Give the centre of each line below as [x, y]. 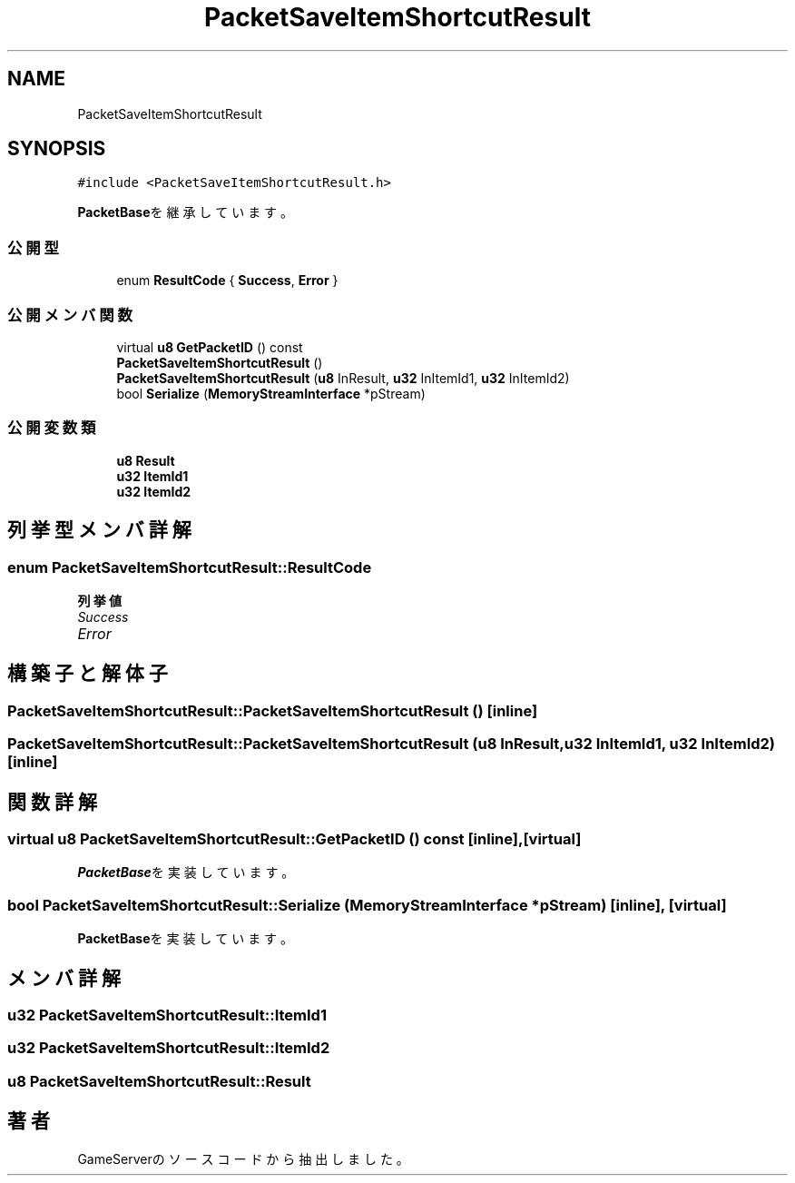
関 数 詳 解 [52, 802]
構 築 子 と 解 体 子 [88, 674]
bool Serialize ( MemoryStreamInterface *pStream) [271, 393]
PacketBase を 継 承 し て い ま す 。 [186, 212]
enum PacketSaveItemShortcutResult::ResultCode [190, 567]
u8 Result [146, 460]
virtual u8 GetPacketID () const [210, 347]
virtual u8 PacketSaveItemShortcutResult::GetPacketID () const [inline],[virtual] [294, 838]
